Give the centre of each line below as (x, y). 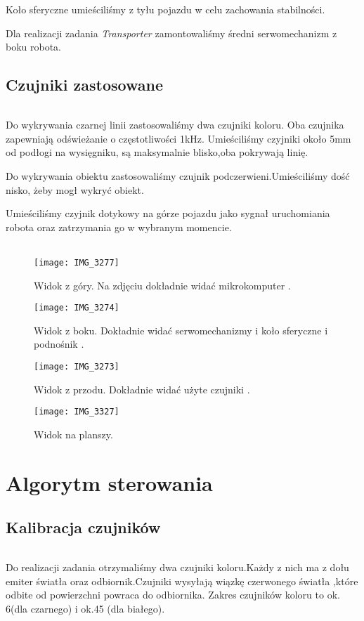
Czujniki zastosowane (84, 85)
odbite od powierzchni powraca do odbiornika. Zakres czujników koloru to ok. (173, 595)
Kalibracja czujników (83, 527)
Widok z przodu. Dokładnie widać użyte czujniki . (142, 389)
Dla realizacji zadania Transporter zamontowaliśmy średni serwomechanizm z (171, 33)
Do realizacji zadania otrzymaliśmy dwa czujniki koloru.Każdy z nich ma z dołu (177, 567)
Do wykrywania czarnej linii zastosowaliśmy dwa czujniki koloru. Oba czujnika (175, 125)
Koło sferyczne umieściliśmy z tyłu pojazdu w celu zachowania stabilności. (165, 9)
